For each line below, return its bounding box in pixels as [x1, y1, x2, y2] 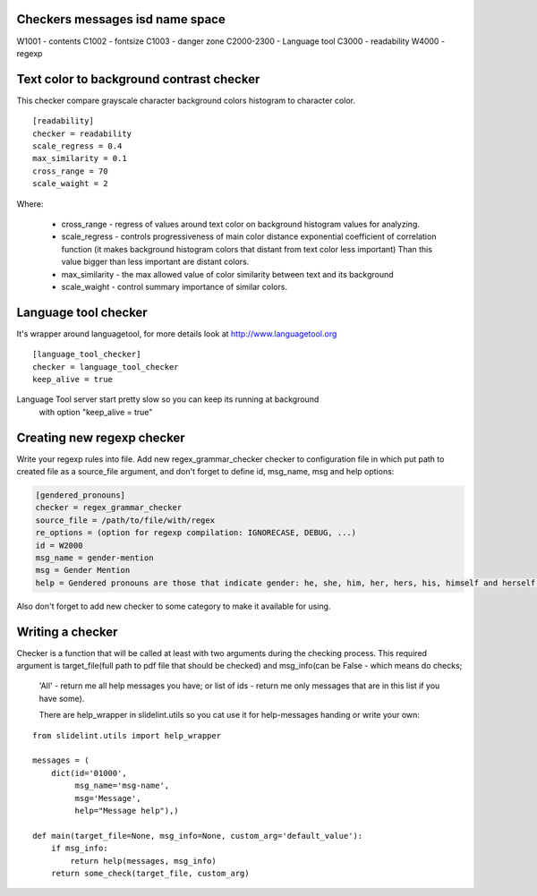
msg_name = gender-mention [35, 552, 154, 563]
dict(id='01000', [50, 768, 127, 778]
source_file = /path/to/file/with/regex [35, 515, 215, 525]
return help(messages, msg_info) [70, 856, 217, 866]
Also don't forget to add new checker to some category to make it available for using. [16, 601, 331, 611]
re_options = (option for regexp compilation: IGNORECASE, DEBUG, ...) [35, 528, 357, 538]
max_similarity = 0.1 [32, 153, 127, 164]
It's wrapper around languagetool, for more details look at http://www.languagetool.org [16, 328, 337, 339]
